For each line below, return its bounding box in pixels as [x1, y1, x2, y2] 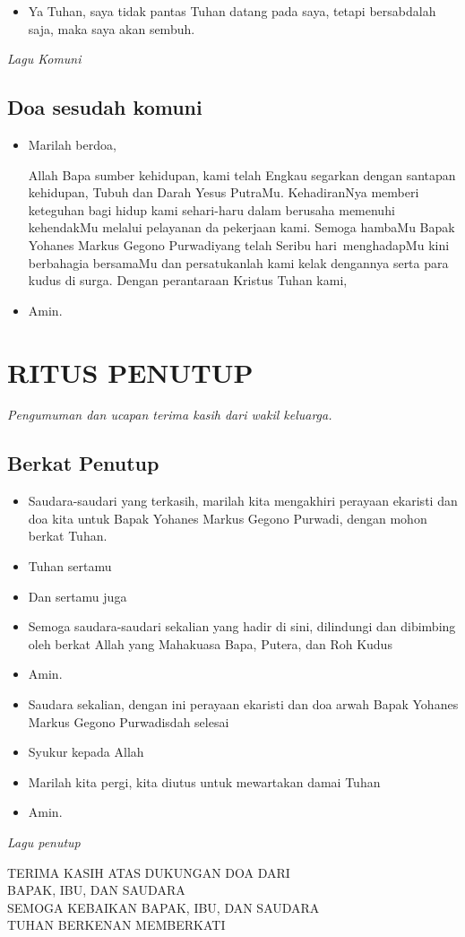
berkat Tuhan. [28, 526, 108, 545]
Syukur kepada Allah [28, 742, 144, 761]
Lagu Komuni [7, 49, 82, 68]
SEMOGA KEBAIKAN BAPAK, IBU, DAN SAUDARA [7, 898, 320, 916]
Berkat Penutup [7, 449, 159, 477]
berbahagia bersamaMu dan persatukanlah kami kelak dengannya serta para [28, 253, 449, 272]
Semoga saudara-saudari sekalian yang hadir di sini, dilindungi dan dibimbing [28, 617, 456, 636]
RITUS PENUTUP [7, 353, 254, 390]
